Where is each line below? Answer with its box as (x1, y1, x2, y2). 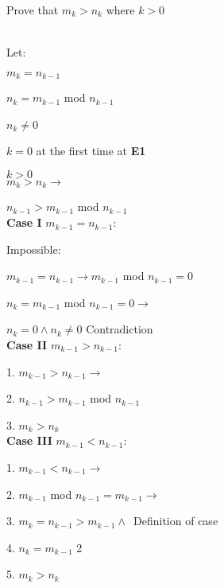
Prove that (6, 2, 59, 18)
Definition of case (133, 512, 218, 529)
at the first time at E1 (36, 142, 146, 159)
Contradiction (86, 321, 153, 337)
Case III (6, 432, 52, 449)
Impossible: (6, 240, 61, 257)
